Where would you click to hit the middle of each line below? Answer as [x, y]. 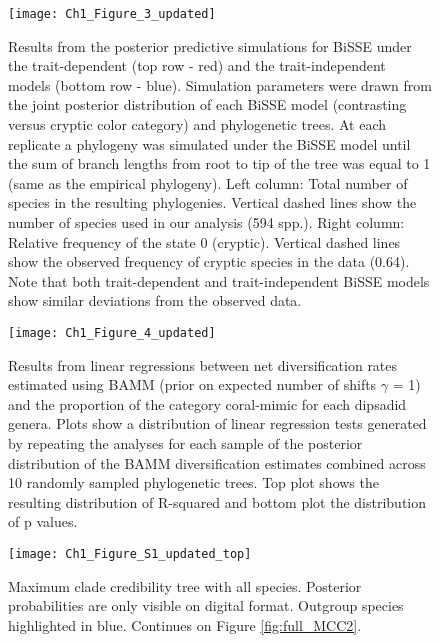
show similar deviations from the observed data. [155, 300]
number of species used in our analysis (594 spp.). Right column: [206, 222]
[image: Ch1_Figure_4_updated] [112, 332]
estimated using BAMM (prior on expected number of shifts [192, 384]
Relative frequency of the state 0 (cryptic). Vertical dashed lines [204, 241]
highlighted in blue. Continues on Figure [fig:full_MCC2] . [185, 624]
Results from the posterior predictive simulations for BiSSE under [210, 45]
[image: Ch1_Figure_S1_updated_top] [130, 553]
